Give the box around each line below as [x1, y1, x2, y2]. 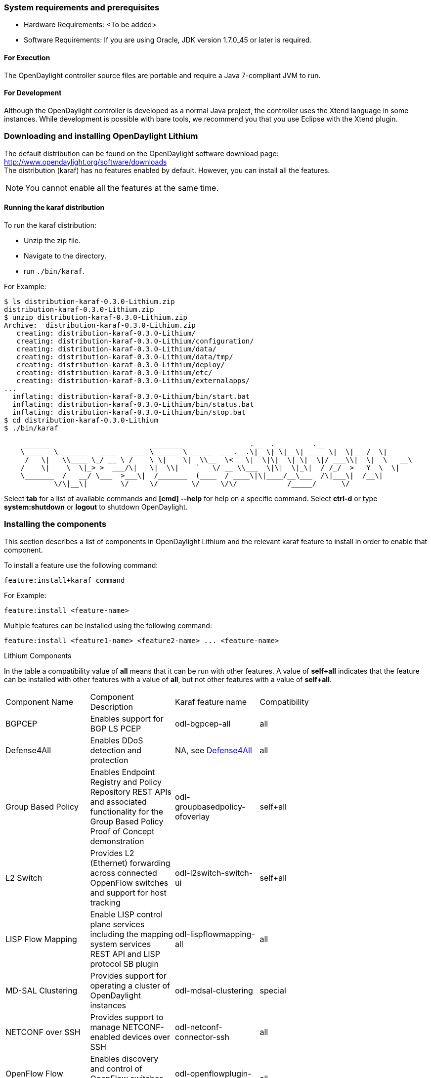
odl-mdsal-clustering [175, 985, 253, 995]
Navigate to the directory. [24, 251, 106, 260]
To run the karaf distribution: [4, 220, 97, 229]
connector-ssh [175, 1032, 229, 1042]
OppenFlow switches [90, 877, 169, 888]
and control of [90, 1063, 142, 1074]
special [259, 985, 286, 995]
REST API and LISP [90, 949, 161, 959]
